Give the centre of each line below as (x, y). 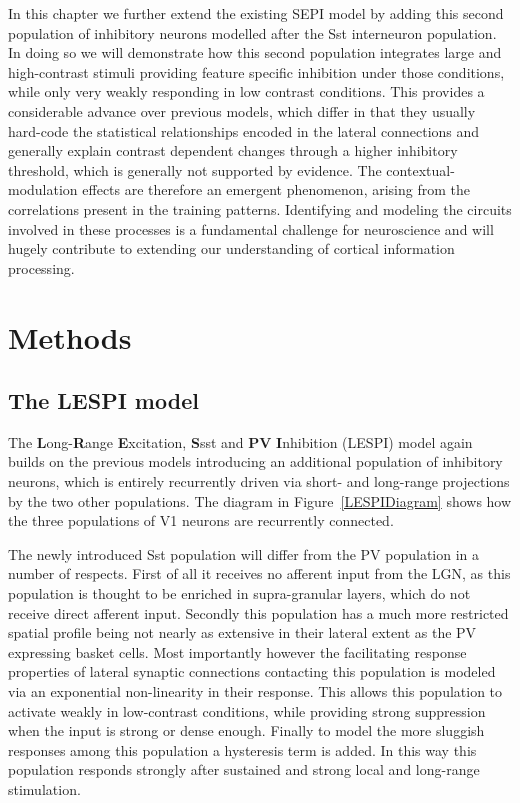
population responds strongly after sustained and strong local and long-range (244, 769)
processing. (41, 267)
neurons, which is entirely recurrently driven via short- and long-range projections (259, 481)
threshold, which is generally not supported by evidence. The (195, 169)
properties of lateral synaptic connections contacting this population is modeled (252, 671)
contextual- (420, 169)
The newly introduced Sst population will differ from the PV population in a (244, 553)
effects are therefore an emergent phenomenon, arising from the (276, 189)
